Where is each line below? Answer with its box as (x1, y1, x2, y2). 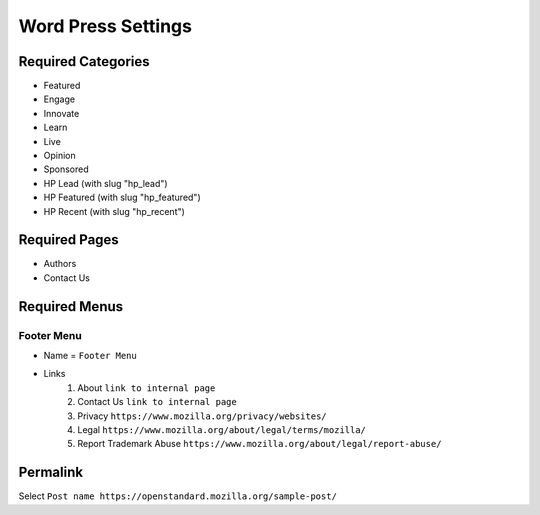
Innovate (43, 107, 80, 119)
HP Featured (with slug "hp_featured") (43, 191, 202, 204)
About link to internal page (77, 381, 216, 394)
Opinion (43, 150, 76, 162)
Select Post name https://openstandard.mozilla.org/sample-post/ (18, 490, 337, 502)
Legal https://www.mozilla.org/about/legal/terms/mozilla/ (77, 423, 367, 435)
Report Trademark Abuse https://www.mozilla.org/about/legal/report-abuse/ (77, 438, 442, 450)
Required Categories (18, 53, 150, 70)
